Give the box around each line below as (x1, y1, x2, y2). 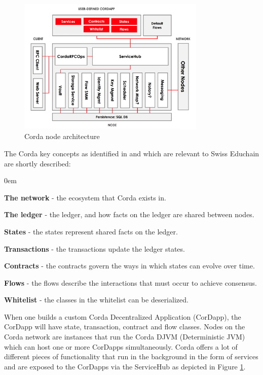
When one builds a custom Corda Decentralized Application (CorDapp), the (4, 311, 241, 322)
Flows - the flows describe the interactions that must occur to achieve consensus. (4, 277, 257, 288)
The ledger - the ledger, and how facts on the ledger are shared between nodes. (4, 209, 254, 220)
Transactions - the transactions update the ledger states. (4, 243, 185, 254)
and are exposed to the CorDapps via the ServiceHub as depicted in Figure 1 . (4, 361, 246, 371)
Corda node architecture (24, 131, 100, 142)
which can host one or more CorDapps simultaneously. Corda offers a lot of (4, 341, 238, 352)
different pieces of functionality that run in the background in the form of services (4, 351, 258, 362)
